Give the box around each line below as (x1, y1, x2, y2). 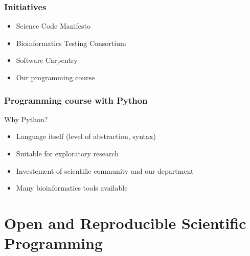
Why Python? (4, 113, 48, 124)
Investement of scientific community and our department (16, 165, 194, 176)
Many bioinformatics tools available (16, 182, 128, 193)
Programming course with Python (4, 94, 148, 106)
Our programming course (16, 72, 95, 82)
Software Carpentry (16, 55, 78, 65)
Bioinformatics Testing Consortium (16, 37, 126, 48)
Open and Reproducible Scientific (4, 212, 246, 233)
